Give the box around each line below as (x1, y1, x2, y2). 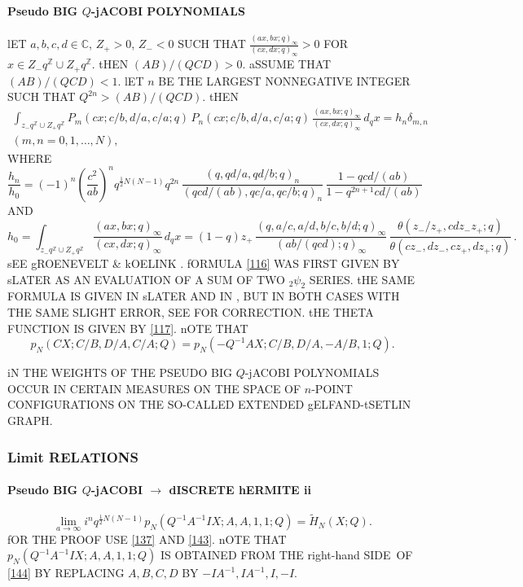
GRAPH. (7, 412, 53, 429)
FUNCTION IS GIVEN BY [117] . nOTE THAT (7, 319, 248, 336)
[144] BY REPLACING (7, 564, 125, 581)
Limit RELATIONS (7, 446, 138, 467)
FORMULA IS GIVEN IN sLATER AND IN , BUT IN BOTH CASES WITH (7, 287, 400, 304)
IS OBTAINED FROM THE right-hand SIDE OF (160, 546, 413, 563)
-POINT (311, 379, 353, 396)
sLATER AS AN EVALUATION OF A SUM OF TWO (7, 270, 285, 287)
